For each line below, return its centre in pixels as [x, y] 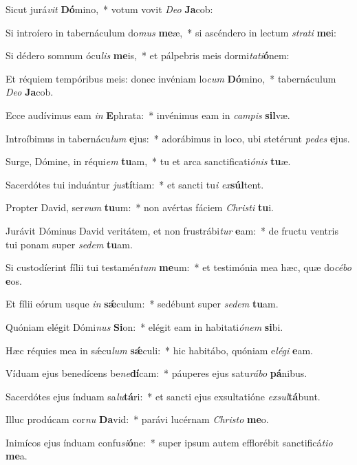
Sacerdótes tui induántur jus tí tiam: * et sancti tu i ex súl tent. [135, 184]
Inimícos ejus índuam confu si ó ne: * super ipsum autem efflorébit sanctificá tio [169, 442]
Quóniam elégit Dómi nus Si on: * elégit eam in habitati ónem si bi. [144, 326]
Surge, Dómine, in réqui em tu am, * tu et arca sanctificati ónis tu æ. [148, 161]
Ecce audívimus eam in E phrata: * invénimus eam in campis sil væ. [148, 115]
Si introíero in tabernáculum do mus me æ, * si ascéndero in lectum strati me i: [171, 32]
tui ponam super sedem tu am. [69, 244]
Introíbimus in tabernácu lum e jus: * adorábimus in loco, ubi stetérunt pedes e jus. [178, 138]
